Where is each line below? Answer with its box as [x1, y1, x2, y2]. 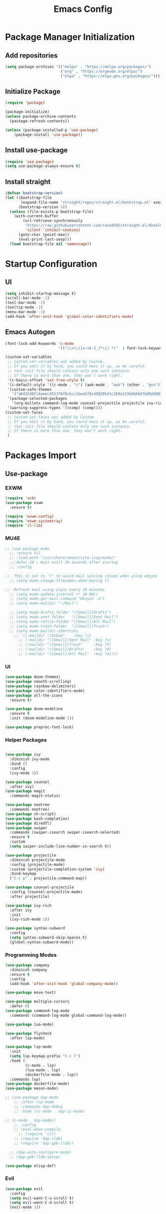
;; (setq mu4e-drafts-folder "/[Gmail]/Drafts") [9, 610, 112, 615]
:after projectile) [9, 894, 50, 899]
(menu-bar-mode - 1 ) [5, 309, 45, 315]
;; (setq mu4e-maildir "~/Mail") [9, 601, 79, 606]
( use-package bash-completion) [5, 816, 70, 821]
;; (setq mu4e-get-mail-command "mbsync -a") [9, 596, 105, 601]
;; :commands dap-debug [14, 1104, 63, 1109]
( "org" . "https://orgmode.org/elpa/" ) [60, 69, 142, 74]
